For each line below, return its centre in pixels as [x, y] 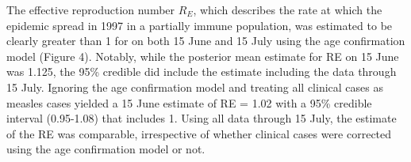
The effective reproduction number [91, 9]
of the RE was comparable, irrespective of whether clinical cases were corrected [199, 133]
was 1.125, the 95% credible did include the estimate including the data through [202, 72]
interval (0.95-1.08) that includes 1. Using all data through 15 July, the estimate [202, 118]
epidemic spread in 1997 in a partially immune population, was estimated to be [200, 25]
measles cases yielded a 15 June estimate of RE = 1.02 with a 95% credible [189, 102]
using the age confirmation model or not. [106, 149]
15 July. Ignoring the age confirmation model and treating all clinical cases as [195, 87]
